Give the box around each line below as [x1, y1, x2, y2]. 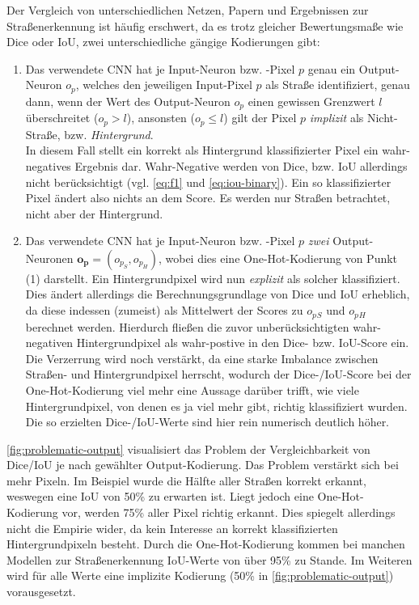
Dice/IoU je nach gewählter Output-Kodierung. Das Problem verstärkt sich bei [6, 456, 399, 473]
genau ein [307, 60, 356, 77]
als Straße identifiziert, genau [265, 76, 410, 93]
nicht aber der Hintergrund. [25, 205, 163, 222]
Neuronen [25, 249, 74, 266]
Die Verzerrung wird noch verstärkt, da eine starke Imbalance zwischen [25, 349, 379, 366]
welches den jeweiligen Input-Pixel [83, 76, 252, 93]
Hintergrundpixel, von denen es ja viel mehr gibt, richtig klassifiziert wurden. [25, 397, 408, 414]
